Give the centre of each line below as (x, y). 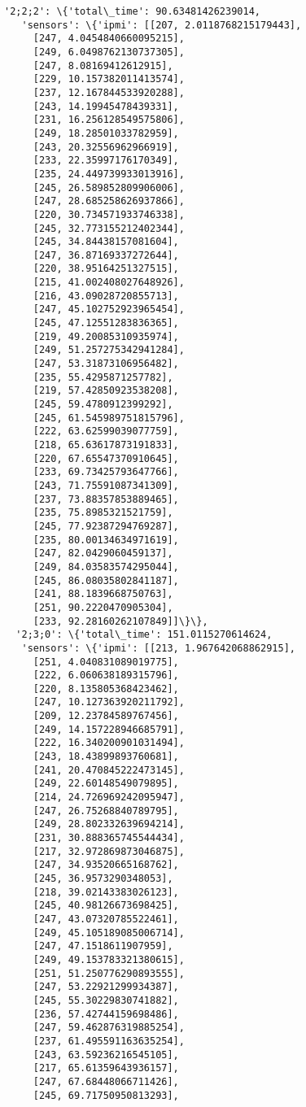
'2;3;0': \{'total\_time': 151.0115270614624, (144, 635)
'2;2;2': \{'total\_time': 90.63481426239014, (132, 11)
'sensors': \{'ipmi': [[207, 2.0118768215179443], (162, 25)
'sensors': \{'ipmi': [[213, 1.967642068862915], (158, 648)
